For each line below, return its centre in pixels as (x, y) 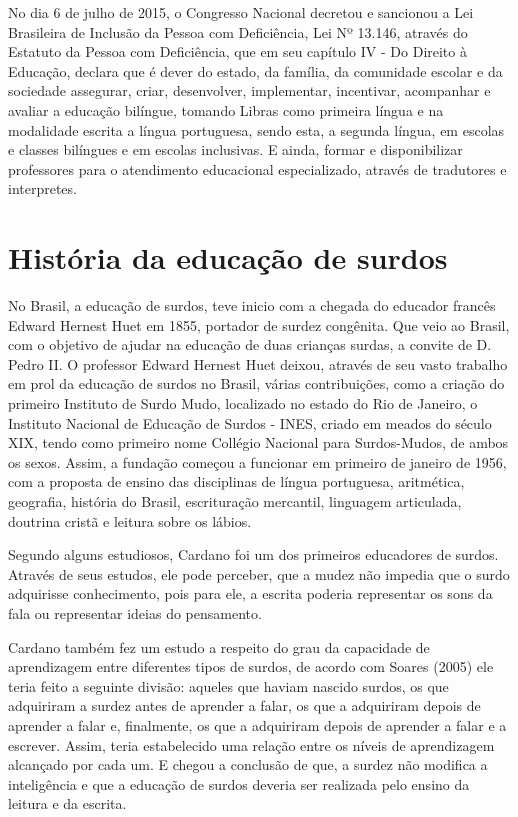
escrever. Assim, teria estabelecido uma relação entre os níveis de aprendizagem (251, 744)
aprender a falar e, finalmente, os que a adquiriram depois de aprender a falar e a (257, 724)
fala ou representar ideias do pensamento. (135, 612)
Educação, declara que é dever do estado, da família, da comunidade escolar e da (255, 70)
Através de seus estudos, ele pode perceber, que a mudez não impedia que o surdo (259, 573)
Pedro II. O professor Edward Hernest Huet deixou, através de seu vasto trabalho (258, 363)
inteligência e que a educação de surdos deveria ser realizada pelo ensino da (239, 783)
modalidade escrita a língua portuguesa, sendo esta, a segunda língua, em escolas (256, 129)
